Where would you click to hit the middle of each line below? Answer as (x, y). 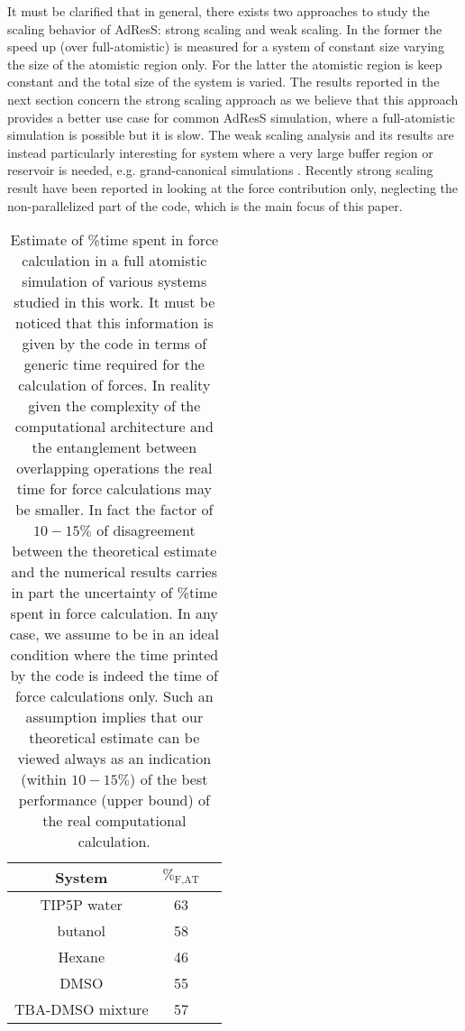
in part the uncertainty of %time (114, 593)
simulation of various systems (114, 281)
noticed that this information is (114, 323)
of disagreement (146, 530)
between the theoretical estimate (114, 551)
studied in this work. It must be (114, 302)
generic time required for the (114, 364)
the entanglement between (114, 447)
